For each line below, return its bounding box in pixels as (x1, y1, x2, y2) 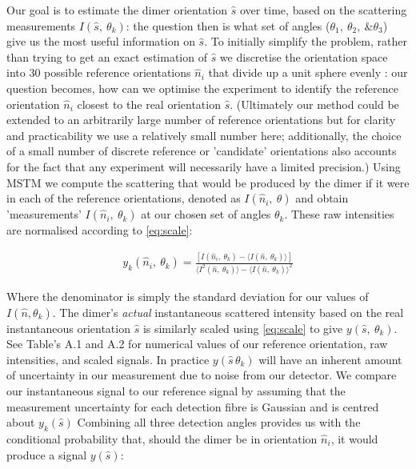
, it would (330, 430, 378, 447)
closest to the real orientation (77, 95, 221, 112)
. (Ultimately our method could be (230, 95, 399, 112)
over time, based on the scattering (239, 2, 407, 18)
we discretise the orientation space (219, 48, 388, 65)
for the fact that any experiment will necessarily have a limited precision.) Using (6, 158, 401, 174)
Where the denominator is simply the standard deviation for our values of (6, 288, 369, 304)
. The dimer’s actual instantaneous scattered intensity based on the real (52, 303, 404, 320)
